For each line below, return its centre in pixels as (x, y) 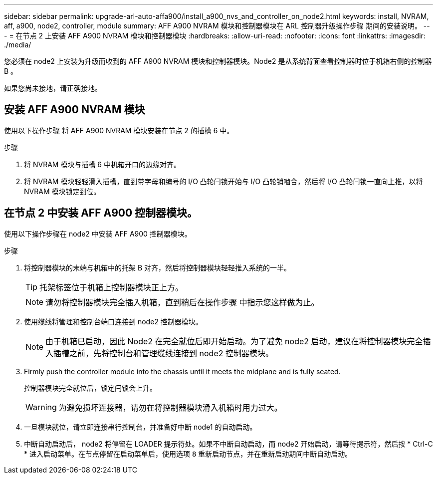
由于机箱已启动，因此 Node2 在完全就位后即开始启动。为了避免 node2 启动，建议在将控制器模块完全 (234, 341)
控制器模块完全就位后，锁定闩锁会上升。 (90, 388)
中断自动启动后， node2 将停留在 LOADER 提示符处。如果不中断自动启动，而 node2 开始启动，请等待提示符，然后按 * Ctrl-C (228, 444)
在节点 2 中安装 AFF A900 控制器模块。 (101, 213)
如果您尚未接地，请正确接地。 (53, 88)
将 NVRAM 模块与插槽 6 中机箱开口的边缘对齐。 (102, 164)
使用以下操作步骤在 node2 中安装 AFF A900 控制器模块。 (98, 234)
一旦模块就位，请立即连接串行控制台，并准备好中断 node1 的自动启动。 (140, 427)
